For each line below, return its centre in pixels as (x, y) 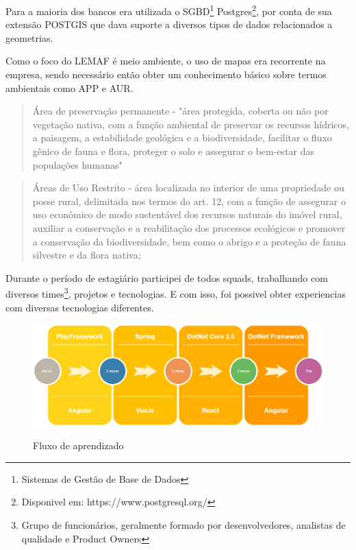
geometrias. (29, 37)
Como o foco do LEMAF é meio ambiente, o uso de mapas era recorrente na (166, 61)
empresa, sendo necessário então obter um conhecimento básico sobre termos (166, 74)
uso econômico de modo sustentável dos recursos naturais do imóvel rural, (187, 214)
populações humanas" (77, 164)
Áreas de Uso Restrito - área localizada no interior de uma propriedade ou (188, 188)
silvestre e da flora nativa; (87, 255)
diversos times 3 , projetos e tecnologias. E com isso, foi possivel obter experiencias (176, 292)
